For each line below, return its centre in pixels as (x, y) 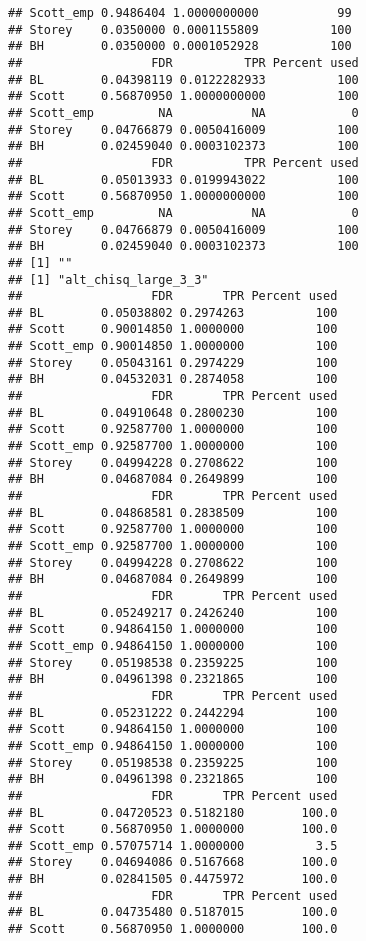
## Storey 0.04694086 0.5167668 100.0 (173, 862)
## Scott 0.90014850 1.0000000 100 (173, 329)
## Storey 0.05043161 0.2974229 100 (173, 362)
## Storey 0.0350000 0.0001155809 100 (180, 29)
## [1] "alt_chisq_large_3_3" (108, 279)
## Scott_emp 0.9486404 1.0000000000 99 (180, 13)
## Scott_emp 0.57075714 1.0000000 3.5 (173, 845)
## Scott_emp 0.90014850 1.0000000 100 (173, 346)
